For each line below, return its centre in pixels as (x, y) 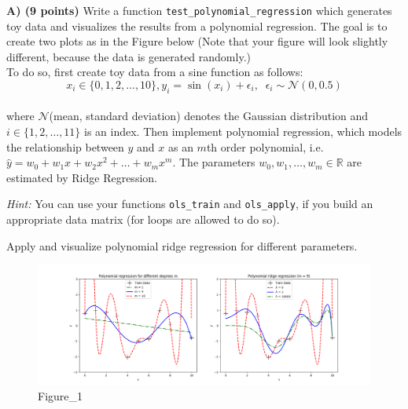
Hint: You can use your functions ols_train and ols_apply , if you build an (190, 204)
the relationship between (65, 146)
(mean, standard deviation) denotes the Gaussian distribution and (209, 116)
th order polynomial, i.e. (265, 146)
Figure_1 (61, 396)
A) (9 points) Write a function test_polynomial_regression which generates (199, 10)
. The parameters (214, 162)
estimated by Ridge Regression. (82, 177)
